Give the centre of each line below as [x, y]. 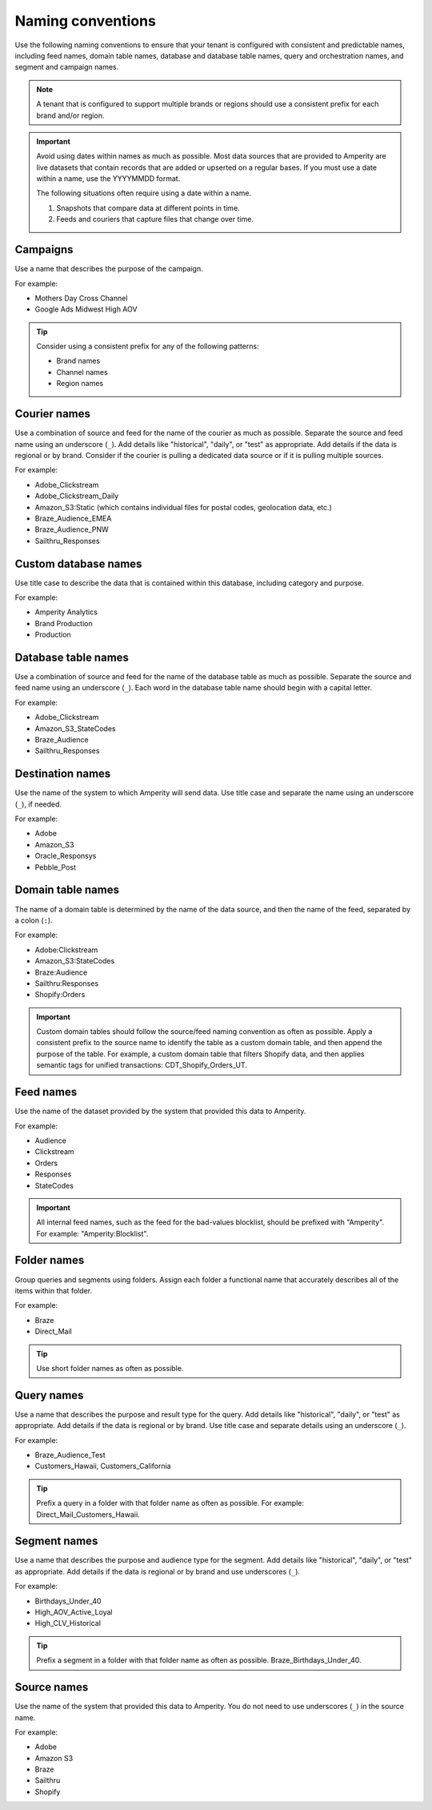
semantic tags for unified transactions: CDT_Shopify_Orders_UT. [142, 1065]
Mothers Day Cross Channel [81, 298]
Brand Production [64, 623]
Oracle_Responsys [66, 856]
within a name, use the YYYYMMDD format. [108, 179]
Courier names [53, 414]
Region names [80, 384]
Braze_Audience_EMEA [73, 518]
